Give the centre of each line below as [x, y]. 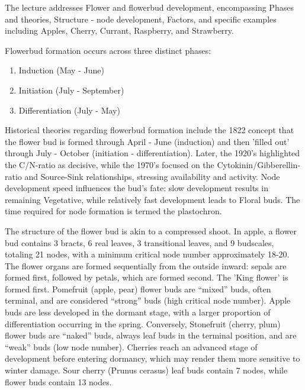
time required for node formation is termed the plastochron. [113, 211]
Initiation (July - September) [71, 90]
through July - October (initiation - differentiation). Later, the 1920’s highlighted [152, 153]
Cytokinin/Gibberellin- [259, 164]
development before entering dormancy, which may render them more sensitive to [152, 358]
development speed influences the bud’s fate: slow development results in [137, 188]
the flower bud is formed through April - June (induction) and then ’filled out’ [147, 141]
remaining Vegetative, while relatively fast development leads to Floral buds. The [152, 199]
